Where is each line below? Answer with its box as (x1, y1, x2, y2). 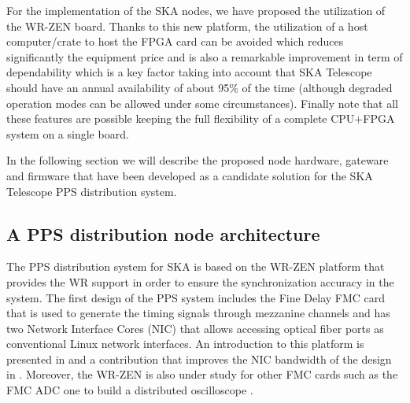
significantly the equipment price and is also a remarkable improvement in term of (6, 48, 403, 65)
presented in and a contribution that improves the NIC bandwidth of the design (6, 350, 392, 367)
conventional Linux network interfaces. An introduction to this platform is (6, 335, 364, 352)
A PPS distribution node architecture (6, 221, 320, 246)
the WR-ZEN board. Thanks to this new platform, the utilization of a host (6, 17, 368, 34)
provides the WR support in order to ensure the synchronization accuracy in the (6, 273, 394, 290)
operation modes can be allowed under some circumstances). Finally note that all (6, 94, 398, 111)
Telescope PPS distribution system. (6, 183, 177, 199)
